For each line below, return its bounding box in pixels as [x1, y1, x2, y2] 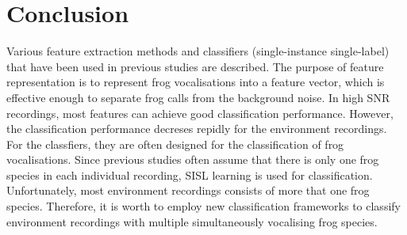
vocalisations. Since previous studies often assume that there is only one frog [6, 151, 379, 168]
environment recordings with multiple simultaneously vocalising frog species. [6, 213, 378, 229]
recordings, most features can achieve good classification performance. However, [6, 104, 394, 121]
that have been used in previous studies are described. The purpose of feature [6, 58, 384, 74]
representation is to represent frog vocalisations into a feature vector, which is [6, 74, 385, 90]
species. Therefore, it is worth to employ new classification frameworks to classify [6, 198, 401, 214]
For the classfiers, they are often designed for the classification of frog [6, 135, 344, 152]
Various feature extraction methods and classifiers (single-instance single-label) [6, 43, 390, 59]
